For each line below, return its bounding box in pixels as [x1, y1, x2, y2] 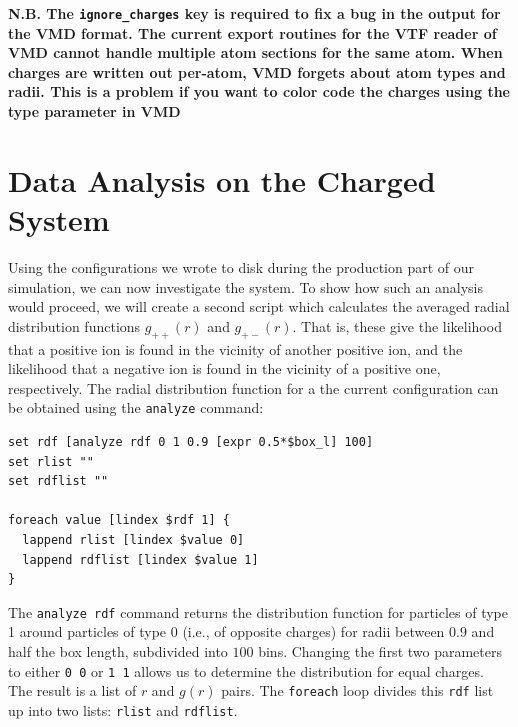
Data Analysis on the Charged [8, 159, 436, 200]
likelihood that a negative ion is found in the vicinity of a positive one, [8, 358, 441, 379]
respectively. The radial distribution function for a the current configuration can [8, 377, 499, 398]
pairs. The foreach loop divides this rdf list [221, 680, 494, 701]
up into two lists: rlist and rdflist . [8, 699, 238, 720]
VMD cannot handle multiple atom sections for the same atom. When [8, 42, 503, 63]
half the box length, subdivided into [8, 640, 228, 661]
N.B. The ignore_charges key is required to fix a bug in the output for [8, 3, 501, 23]
